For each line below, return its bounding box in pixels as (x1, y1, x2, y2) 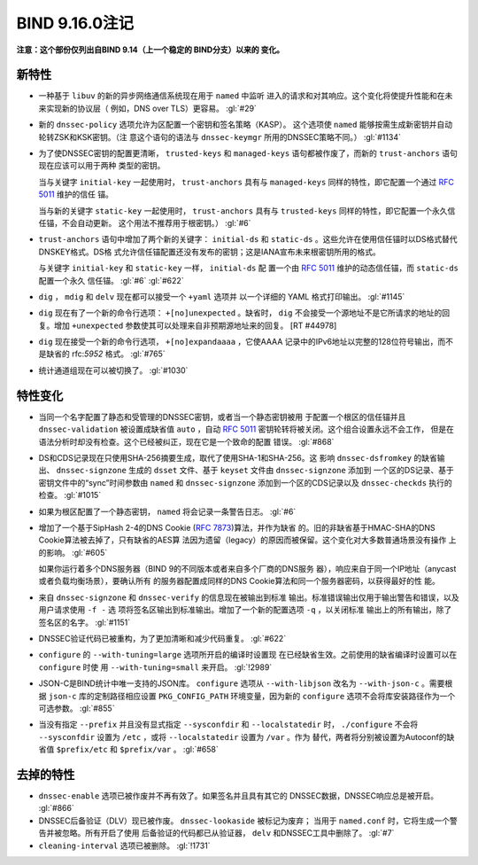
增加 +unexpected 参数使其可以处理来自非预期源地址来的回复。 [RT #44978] (53, 320, 337, 331)
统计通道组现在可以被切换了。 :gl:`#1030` (38, 364, 189, 376)
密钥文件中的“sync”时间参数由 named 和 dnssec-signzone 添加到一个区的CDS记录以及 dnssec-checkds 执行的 (38, 477, 453, 487)
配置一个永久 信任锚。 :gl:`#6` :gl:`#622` (38, 275, 185, 285)
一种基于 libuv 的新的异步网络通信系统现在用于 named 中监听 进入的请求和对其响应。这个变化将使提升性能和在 (38, 90, 445, 101)
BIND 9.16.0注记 (16, 13, 135, 33)
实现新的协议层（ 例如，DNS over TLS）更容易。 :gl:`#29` (45, 103, 257, 113)
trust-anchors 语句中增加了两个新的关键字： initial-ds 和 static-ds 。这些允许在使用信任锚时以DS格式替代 (38, 234, 458, 245)
